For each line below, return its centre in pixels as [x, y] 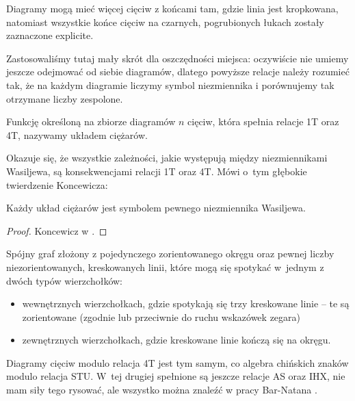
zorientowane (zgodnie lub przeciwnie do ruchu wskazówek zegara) [161, 316]
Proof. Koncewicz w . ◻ [57, 230]
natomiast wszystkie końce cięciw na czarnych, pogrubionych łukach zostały [165, 22]
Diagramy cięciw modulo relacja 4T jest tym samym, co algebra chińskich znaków [177, 362]
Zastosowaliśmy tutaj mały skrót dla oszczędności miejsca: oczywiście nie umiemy [177, 58]
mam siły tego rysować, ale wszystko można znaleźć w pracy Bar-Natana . [162, 390]
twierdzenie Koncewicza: [57, 184]
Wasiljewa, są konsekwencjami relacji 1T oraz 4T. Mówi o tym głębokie [157, 171]
